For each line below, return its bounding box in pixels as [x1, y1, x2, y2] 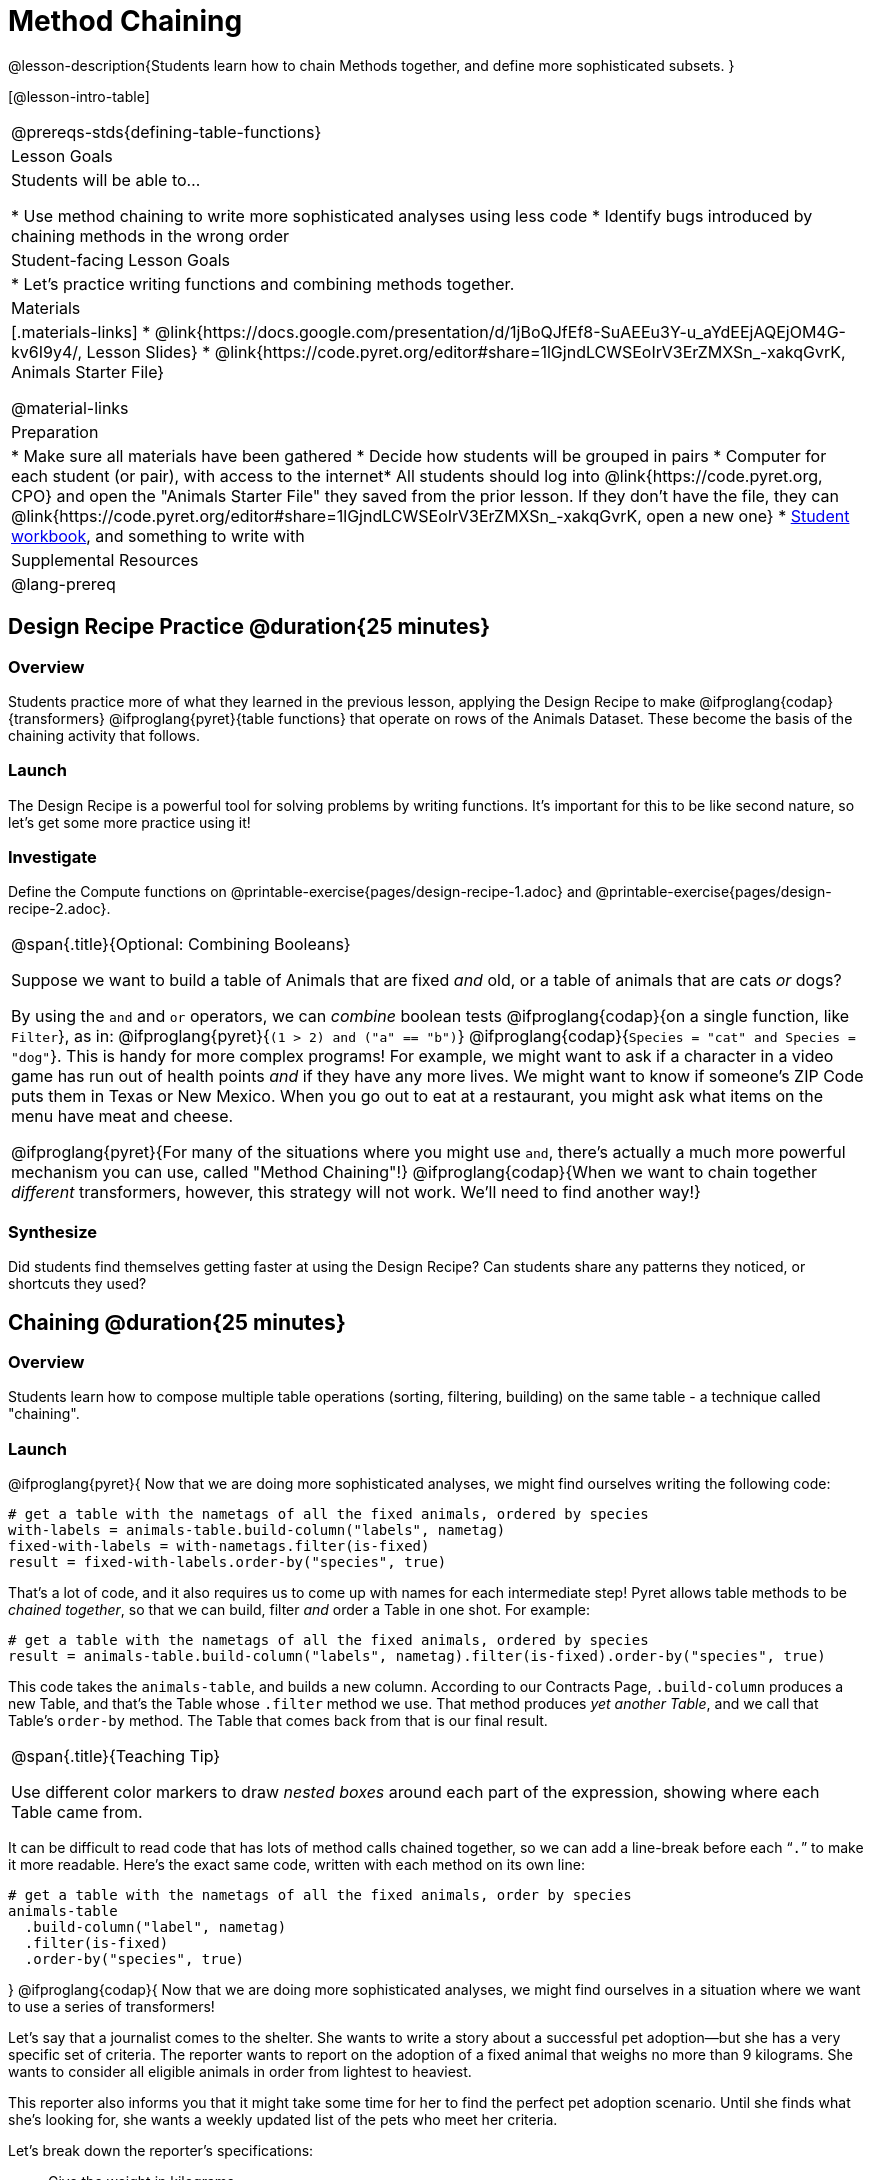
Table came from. [11, 1802, 143, 1823]
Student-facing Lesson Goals [11, 249, 231, 270]
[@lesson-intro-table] [8, 87, 150, 105]
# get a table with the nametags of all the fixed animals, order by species [8, 1887, 632, 1904]
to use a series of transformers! [8, 1998, 215, 2016]
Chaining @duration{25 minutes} [8, 1309, 346, 1335]
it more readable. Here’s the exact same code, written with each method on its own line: [8, 1856, 585, 1874]
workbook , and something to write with [11, 525, 305, 546]
